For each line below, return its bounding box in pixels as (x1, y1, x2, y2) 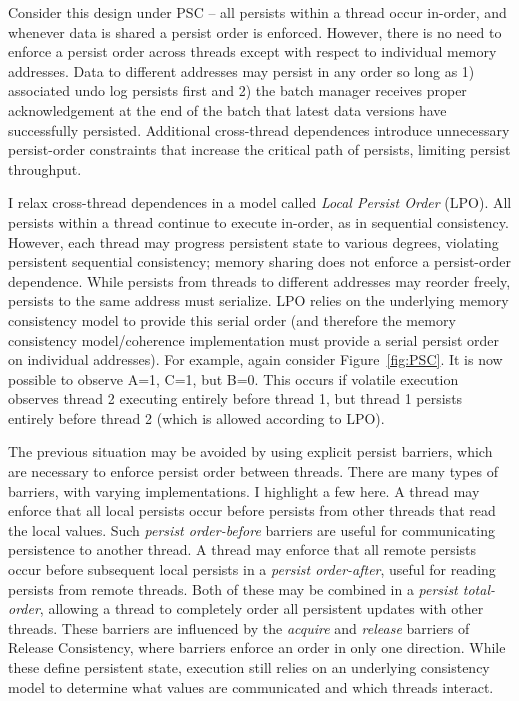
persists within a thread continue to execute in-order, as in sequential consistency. (8, 211, 509, 232)
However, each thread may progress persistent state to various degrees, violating (8, 231, 499, 252)
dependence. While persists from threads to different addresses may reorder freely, (8, 270, 511, 291)
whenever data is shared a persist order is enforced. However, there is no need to (8, 21, 502, 42)
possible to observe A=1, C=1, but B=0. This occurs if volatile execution (8, 368, 459, 389)
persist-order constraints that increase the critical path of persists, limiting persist (8, 139, 511, 160)
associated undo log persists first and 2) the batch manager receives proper (8, 80, 467, 101)
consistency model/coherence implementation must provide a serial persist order (8, 329, 500, 350)
